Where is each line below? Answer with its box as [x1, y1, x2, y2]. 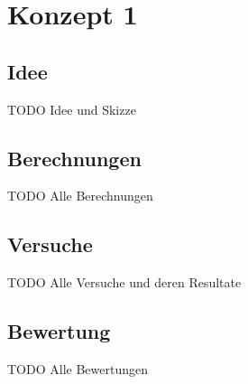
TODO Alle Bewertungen [7, 359, 148, 378]
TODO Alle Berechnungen [7, 186, 153, 205]
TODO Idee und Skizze [7, 99, 136, 118]
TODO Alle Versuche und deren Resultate [7, 273, 242, 292]
